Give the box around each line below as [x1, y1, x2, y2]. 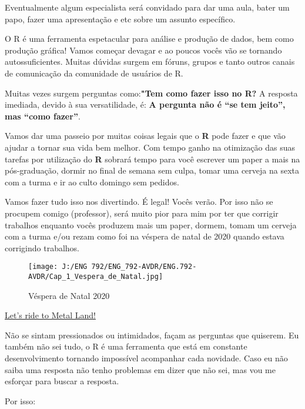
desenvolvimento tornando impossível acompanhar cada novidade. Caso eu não [5, 351, 288, 364]
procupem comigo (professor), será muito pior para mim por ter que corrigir [5, 207, 279, 219]
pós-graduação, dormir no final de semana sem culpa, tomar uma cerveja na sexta [5, 164, 299, 177]
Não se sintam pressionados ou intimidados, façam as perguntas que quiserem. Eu [5, 328, 299, 341]
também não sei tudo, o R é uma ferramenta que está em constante [5, 340, 247, 353]
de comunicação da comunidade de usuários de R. [5, 66, 183, 79]
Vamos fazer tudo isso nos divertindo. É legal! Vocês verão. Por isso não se [5, 195, 273, 208]
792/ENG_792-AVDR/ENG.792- [91, 262, 197, 271]
